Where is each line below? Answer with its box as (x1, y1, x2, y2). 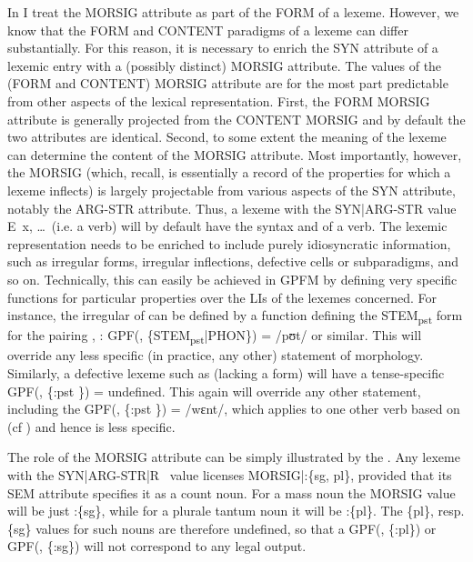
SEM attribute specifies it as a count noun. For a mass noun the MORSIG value (7, 483, 456, 502)
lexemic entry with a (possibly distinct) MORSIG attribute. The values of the (7, 55, 442, 75)
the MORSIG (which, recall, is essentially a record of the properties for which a (7, 163, 451, 182)
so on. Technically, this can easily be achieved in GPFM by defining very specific (7, 269, 458, 288)
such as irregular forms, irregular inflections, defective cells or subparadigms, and (7, 252, 458, 271)
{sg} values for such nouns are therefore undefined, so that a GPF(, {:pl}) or (7, 518, 437, 537)
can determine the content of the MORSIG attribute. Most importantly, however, (7, 145, 462, 164)
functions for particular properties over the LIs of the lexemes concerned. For (7, 287, 437, 306)
